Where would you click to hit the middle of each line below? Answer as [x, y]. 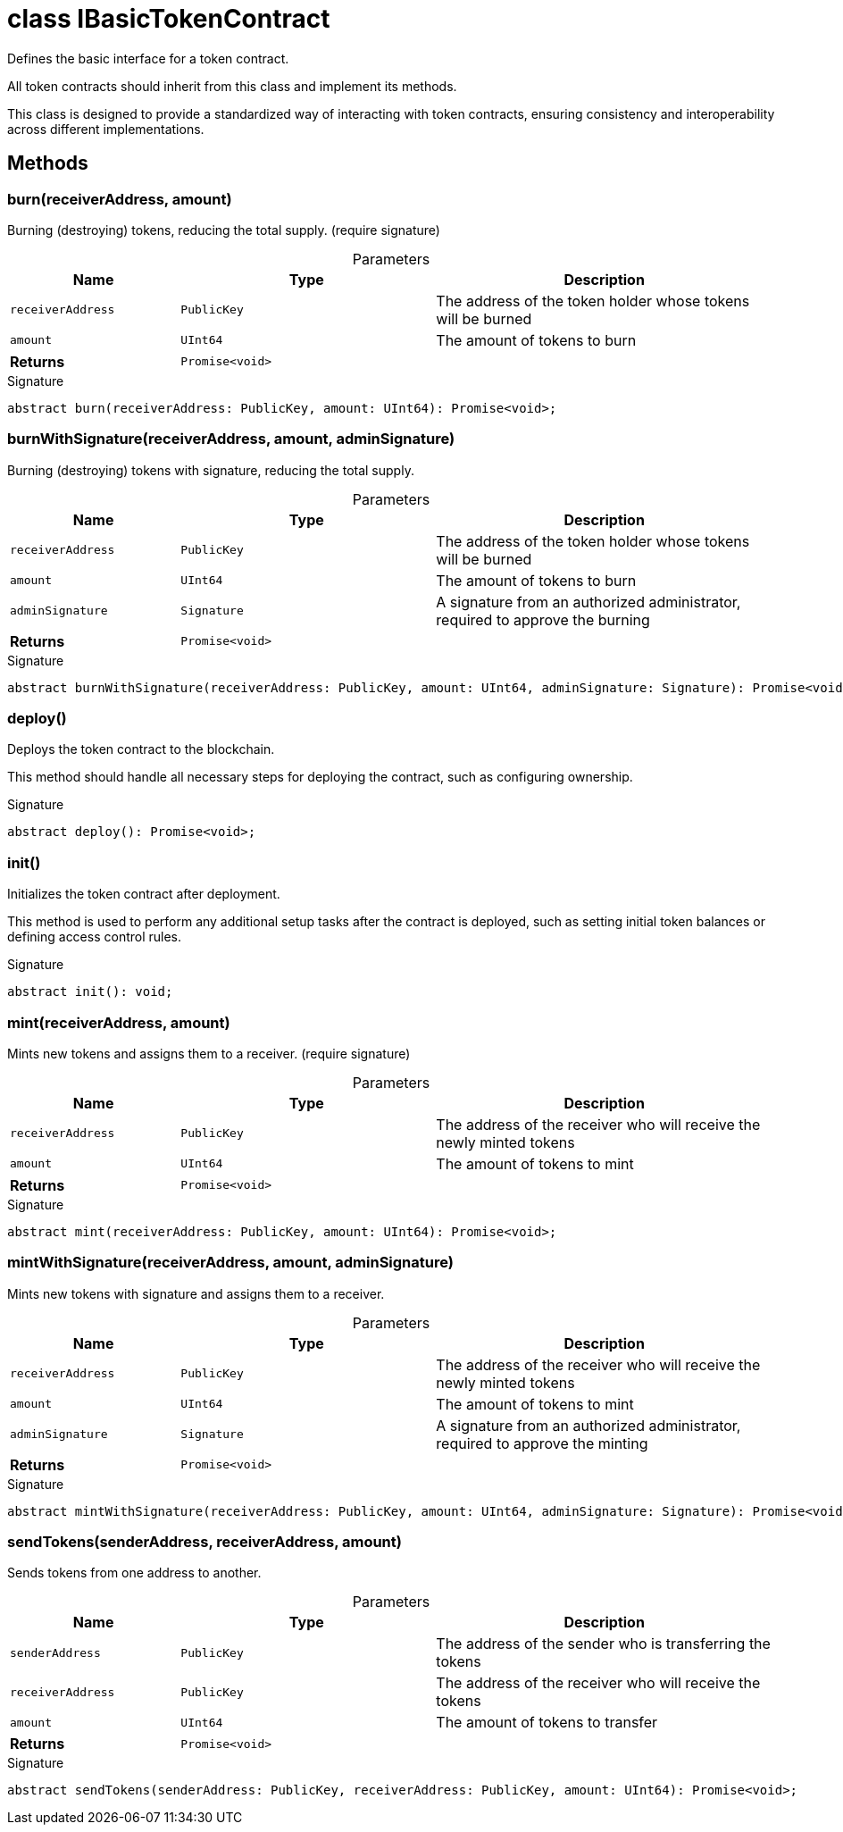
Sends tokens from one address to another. [134, 1573]
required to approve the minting [542, 1443]
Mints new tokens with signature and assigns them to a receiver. [196, 1293]
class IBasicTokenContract [169, 19]
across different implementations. [106, 129]
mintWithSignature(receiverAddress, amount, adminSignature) [230, 1263]
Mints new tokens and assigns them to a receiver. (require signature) [209, 1053]
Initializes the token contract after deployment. [144, 894]
